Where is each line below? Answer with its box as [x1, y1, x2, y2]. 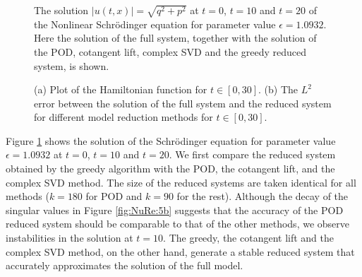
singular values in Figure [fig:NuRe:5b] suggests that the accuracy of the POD [6, 202, 344, 217]
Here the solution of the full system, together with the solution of [34, 30, 317, 45]
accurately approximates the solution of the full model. [6, 258, 243, 273]
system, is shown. [34, 58, 109, 73]
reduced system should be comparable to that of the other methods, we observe [6, 216, 350, 231]
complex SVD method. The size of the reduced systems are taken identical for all [6, 175, 356, 189]
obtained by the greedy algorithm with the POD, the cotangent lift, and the [6, 161, 335, 176]
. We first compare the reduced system [169, 147, 336, 162]
